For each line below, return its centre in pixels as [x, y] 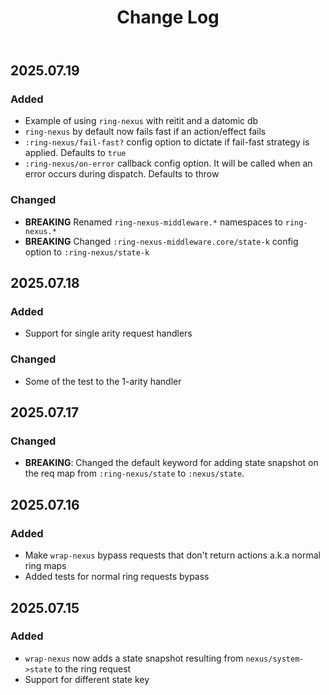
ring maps [45, 566]
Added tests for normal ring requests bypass [117, 577]
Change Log [168, 17]
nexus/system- [275, 659]
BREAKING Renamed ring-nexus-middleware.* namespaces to [153, 222]
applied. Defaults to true [75, 153]
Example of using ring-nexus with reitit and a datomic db [141, 121]
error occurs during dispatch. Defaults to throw [122, 174]
